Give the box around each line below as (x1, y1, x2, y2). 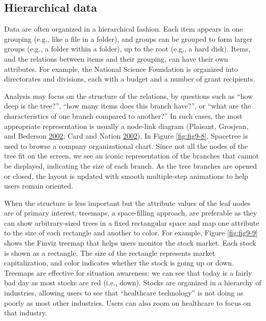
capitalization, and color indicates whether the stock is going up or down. (4, 257, 234, 268)
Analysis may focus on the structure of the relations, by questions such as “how (4, 90, 253, 101)
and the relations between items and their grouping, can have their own (4, 53, 228, 64)
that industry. (4, 307, 47, 318)
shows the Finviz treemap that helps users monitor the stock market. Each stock (4, 237, 256, 248)
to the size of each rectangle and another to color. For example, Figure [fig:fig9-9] (4, 227, 258, 238)
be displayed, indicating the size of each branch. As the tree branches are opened (4, 160, 257, 171)
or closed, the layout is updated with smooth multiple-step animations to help (4, 170, 248, 181)
